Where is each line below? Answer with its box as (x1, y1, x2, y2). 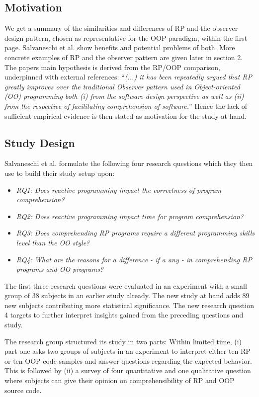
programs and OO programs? (16, 264, 104, 274)
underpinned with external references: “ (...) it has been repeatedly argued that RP (4, 72, 253, 82)
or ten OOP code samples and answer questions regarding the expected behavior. (4, 355, 252, 366)
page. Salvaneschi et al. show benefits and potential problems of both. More (4, 42, 235, 53)
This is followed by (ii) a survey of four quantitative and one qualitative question (4, 365, 251, 376)
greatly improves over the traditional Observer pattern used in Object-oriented (4, 81, 240, 91)
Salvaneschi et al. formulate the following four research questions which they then (4, 158, 253, 168)
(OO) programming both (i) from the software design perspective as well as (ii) (4, 91, 244, 101)
